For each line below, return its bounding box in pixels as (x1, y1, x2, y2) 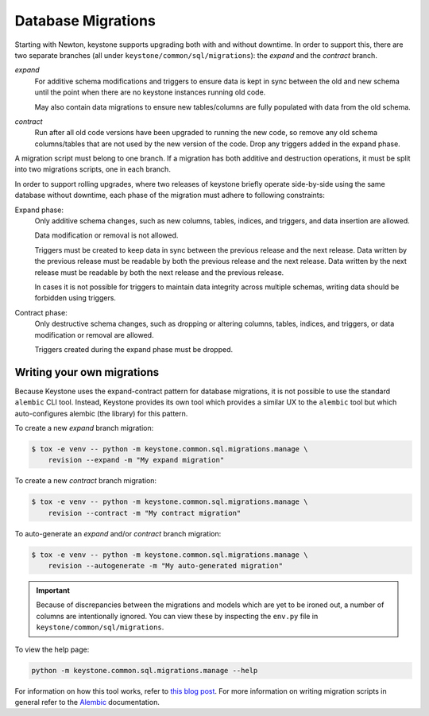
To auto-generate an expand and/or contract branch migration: (14, 528, 222, 538)
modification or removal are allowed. (34, 330, 154, 339)
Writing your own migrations (14, 366, 160, 379)
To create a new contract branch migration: (14, 476, 157, 486)
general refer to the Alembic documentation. (14, 698, 160, 706)
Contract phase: (14, 308, 68, 317)
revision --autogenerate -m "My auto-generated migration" (48, 561, 284, 571)
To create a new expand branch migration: (14, 424, 154, 432)
